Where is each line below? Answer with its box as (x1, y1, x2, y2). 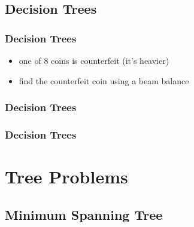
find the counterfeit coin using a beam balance (19, 74, 189, 87)
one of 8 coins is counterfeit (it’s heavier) (19, 54, 169, 66)
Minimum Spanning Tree (5, 205, 163, 223)
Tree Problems (5, 164, 128, 189)
